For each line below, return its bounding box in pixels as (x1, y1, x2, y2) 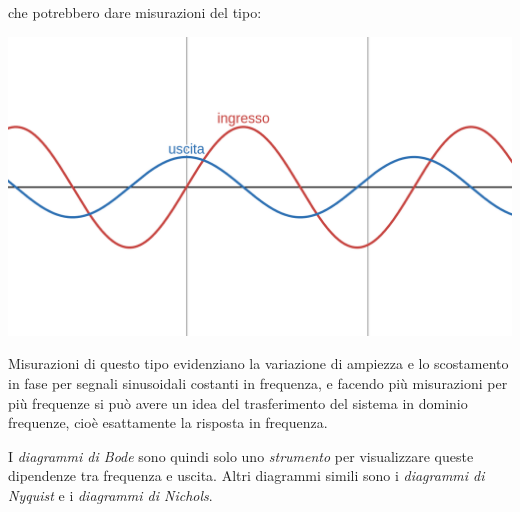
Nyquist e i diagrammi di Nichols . (8, 485, 213, 505)
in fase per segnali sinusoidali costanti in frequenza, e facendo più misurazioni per (8, 373, 508, 394)
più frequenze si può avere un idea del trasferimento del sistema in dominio (8, 392, 468, 413)
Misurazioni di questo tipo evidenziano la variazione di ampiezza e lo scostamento (8, 353, 509, 374)
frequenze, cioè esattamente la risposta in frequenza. (8, 412, 328, 433)
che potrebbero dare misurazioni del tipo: (8, 2, 262, 22)
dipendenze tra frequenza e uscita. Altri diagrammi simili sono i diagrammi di (8, 465, 485, 486)
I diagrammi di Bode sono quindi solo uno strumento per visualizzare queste (8, 445, 474, 466)
